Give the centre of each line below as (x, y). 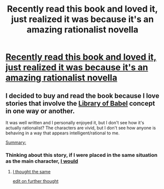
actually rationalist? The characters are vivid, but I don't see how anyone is (81, 128)
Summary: (16, 142)
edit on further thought (36, 181)
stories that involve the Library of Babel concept (80, 103)
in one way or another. (40, 111)
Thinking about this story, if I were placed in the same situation (82, 155)
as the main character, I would (42, 161)
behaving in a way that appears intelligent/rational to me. (63, 133)
